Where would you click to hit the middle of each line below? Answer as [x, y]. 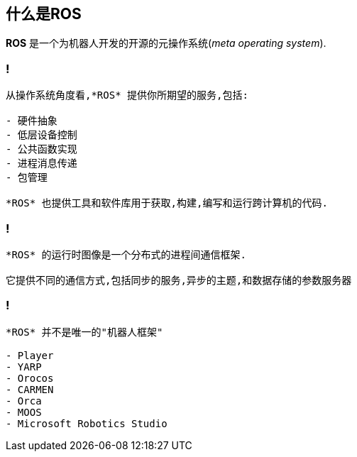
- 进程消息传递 [42, 164]
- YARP [24, 367]
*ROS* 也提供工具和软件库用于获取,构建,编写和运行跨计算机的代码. [167, 203]
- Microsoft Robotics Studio [87, 423]
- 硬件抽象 [32, 121]
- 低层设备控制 [42, 135]
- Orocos [30, 378]
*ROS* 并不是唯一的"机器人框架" [84, 332]
